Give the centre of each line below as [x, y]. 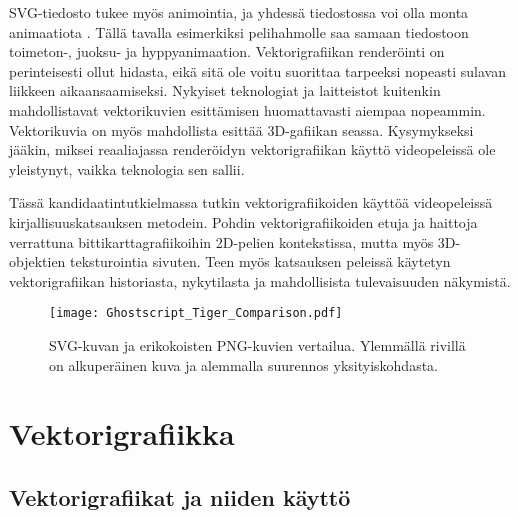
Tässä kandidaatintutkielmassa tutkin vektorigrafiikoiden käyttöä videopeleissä [251, 202]
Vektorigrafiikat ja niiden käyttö [180, 496]
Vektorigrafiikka [122, 433]
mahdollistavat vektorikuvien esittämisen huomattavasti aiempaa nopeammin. [247, 109]
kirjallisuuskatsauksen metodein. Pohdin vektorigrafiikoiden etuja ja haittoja [243, 221]
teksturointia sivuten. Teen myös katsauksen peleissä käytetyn [260, 261]
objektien [37, 261]
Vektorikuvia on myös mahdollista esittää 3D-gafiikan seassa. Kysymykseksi [241, 129]
